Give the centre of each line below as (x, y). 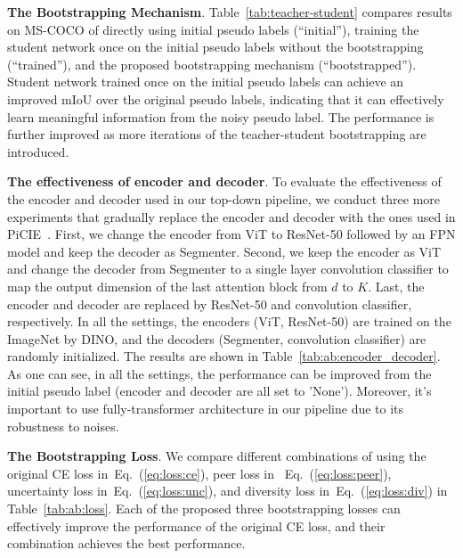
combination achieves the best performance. (126, 543)
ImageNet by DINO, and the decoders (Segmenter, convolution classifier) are (217, 338)
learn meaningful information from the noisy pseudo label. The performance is (221, 116)
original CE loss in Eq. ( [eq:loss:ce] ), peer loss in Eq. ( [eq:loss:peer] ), (199, 473)
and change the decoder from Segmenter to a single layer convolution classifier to (228, 269)
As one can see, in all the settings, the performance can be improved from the (219, 373)
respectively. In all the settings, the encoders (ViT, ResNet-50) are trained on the (229, 321)
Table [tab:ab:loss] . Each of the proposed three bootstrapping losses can (204, 509)
